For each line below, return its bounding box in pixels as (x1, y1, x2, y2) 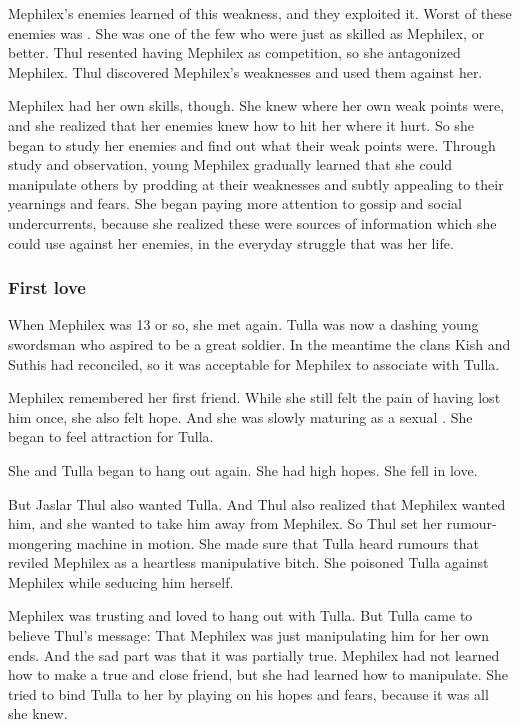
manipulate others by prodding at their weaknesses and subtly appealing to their (8, 173, 504, 194)
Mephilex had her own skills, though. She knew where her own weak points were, (8, 95, 505, 116)
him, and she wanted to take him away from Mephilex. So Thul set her (8, 513, 443, 534)
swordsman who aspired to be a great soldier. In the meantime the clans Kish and (8, 333, 511, 354)
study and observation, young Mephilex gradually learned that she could (8, 154, 453, 175)
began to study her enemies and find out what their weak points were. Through (8, 134, 496, 155)
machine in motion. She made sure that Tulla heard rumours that (76, 532, 479, 553)
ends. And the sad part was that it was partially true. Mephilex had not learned (8, 644, 500, 665)
